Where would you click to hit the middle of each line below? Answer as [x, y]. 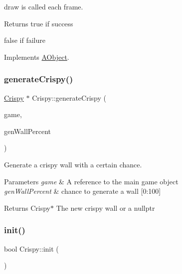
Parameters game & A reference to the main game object [91, 181]
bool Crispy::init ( [31, 248]
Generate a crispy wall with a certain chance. [73, 164]
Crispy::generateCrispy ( [69, 97]
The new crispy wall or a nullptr [105, 207]
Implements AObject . [37, 57]
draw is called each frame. [44, 6]
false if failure [25, 40]
